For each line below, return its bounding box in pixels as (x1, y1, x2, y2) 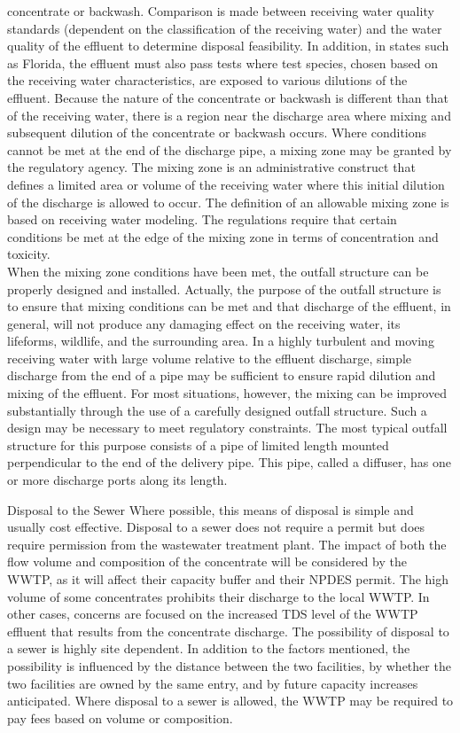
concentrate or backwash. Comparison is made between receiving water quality (7, 2, 434, 19)
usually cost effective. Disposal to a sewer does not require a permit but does (7, 518, 425, 536)
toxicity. (7, 245, 51, 263)
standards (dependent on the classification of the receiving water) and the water (7, 19, 442, 37)
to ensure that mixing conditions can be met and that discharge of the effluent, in (7, 297, 451, 316)
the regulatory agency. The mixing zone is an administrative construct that (7, 158, 416, 176)
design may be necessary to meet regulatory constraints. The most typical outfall (7, 418, 448, 437)
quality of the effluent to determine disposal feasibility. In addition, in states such (7, 36, 449, 55)
